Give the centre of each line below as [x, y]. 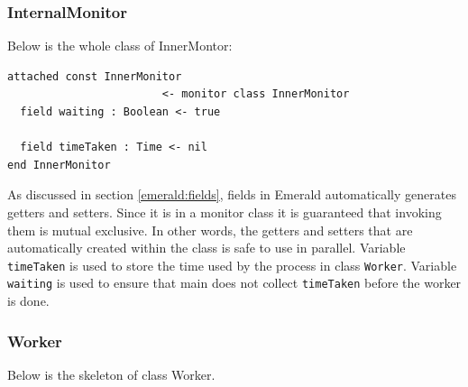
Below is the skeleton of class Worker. [111, 374]
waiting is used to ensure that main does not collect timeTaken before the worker [234, 283]
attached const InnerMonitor [95, 76]
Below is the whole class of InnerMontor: [120, 46]
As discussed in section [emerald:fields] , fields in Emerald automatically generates [232, 194]
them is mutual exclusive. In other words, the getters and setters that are [210, 230]
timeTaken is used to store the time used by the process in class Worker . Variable [232, 265]
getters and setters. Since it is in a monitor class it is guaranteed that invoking [225, 212]
